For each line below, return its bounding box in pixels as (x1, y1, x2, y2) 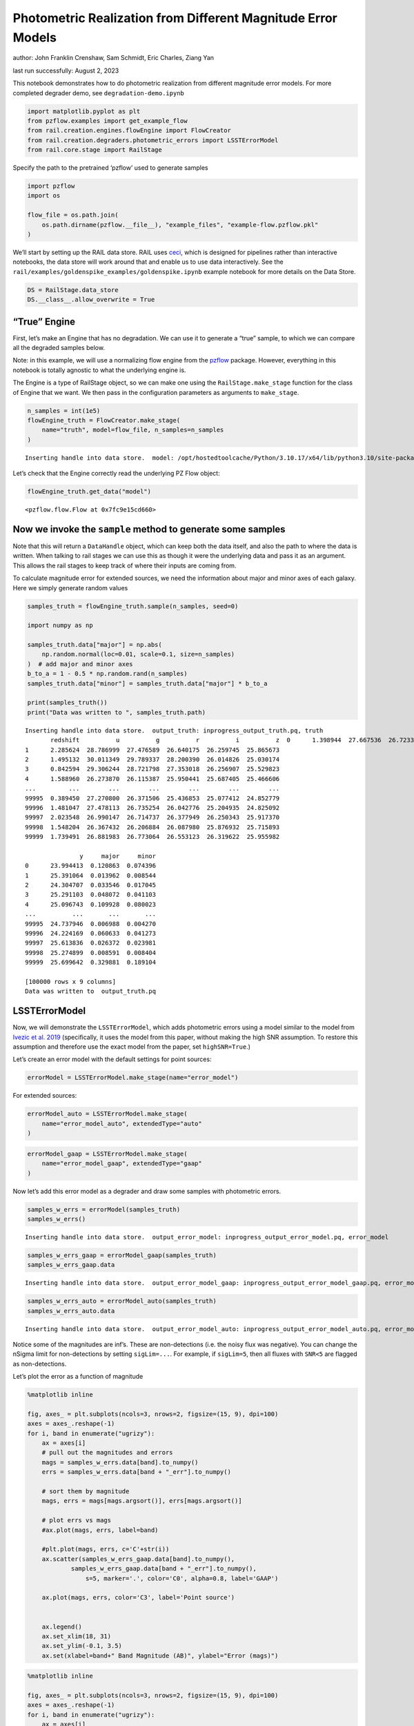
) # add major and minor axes (27, 660, 134, 668)
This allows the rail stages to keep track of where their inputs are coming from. (12, 561, 237, 570)
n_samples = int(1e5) (27, 407, 101, 414)
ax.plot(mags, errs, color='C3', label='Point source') (41, 1593, 235, 1602)
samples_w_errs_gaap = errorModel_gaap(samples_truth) (27, 1251, 217, 1259)
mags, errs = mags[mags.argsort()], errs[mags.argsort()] (41, 1497, 242, 1505)
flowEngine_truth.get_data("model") (27, 487, 152, 496)
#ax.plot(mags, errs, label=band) (41, 1526, 159, 1534)
